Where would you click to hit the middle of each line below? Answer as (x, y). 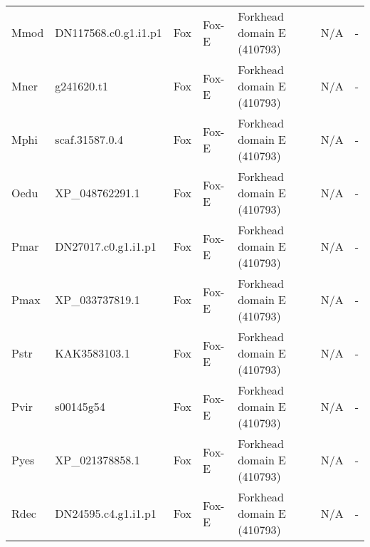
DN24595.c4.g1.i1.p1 (106, 513)
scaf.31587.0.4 (89, 139)
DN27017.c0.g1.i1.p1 (106, 246)
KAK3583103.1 (92, 353)
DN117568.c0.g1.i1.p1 (109, 32)
